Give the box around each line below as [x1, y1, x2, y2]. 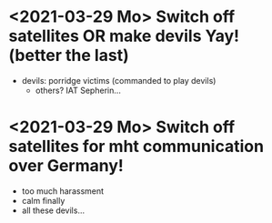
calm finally [21, 195, 65, 206]
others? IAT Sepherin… [35, 85, 122, 96]
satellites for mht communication [8, 137, 265, 157]
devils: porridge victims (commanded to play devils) [21, 75, 217, 86]
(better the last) [8, 46, 129, 66]
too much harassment [21, 185, 105, 197]
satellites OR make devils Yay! [8, 25, 240, 46]
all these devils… [21, 205, 86, 216]
